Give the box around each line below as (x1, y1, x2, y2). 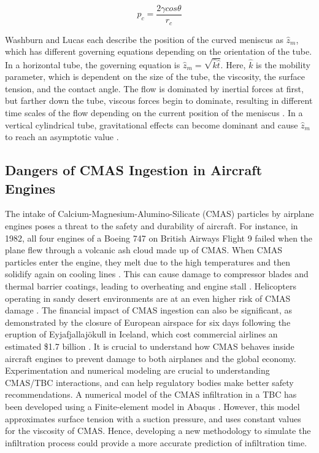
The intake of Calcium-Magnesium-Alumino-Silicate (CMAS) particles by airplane (5, 207, 314, 220)
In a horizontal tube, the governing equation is (5, 58, 180, 71)
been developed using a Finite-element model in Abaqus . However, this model (5, 400, 300, 412)
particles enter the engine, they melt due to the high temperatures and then (5, 255, 291, 268)
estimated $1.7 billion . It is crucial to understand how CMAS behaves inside (5, 339, 294, 352)
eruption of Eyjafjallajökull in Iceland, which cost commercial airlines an (5, 328, 278, 341)
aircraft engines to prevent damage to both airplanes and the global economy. (5, 352, 296, 364)
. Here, (220, 58, 246, 71)
